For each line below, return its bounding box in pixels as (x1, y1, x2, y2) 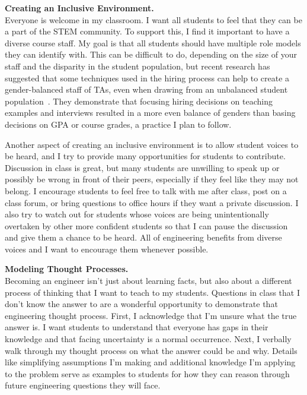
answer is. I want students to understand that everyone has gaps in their (5, 321, 268, 333)
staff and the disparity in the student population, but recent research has (5, 59, 270, 72)
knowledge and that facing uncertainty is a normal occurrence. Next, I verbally (5, 333, 292, 345)
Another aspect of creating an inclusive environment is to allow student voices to (5, 138, 299, 150)
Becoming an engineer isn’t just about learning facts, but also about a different (5, 274, 292, 287)
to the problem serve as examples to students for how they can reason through (5, 367, 290, 380)
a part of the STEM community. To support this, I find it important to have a (5, 25, 290, 37)
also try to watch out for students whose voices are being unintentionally (5, 208, 269, 220)
